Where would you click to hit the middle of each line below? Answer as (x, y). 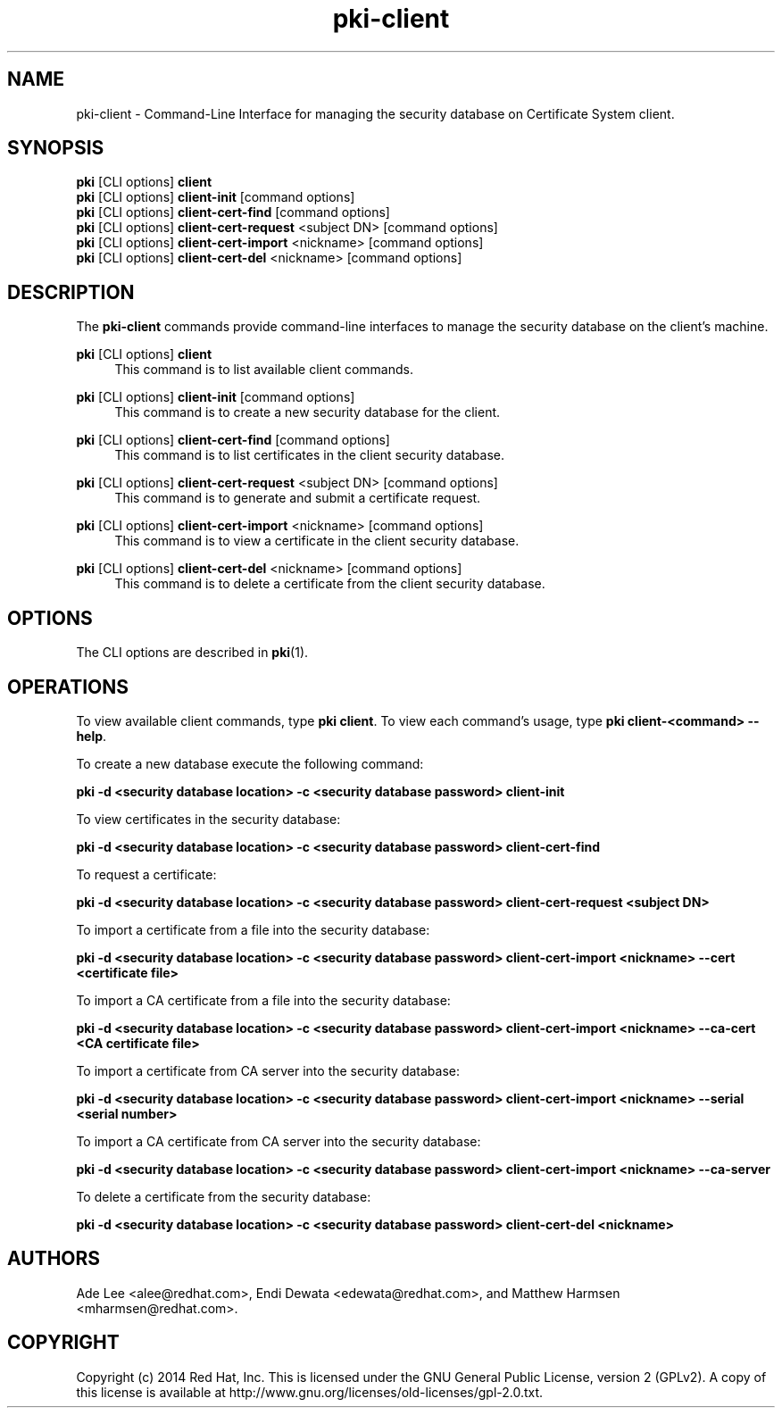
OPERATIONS (68, 687)
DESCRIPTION (71, 292)
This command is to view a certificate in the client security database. (317, 541)
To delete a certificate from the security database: (224, 1196)
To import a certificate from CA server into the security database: (268, 1070)
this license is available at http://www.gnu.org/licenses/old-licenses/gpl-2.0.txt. (310, 1392)
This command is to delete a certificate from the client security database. (330, 584)
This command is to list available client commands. (264, 370)
